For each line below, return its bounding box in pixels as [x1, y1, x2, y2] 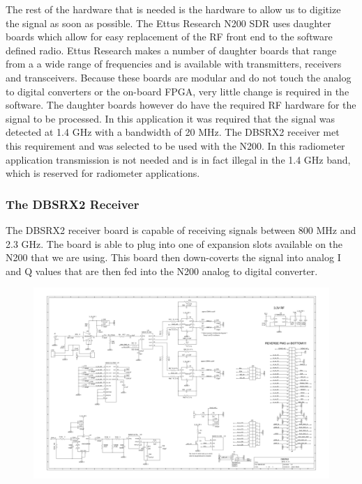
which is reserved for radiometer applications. [6, 166, 200, 180]
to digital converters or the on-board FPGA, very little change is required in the [6, 84, 349, 98]
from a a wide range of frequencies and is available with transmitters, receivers [6, 56, 342, 71]
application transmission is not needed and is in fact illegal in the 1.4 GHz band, [6, 152, 351, 166]
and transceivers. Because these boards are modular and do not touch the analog [6, 70, 352, 84]
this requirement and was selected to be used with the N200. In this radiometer [6, 138, 345, 153]
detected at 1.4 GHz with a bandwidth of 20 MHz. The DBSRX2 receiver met [6, 125, 340, 139]
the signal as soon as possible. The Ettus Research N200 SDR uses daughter [6, 15, 331, 30]
